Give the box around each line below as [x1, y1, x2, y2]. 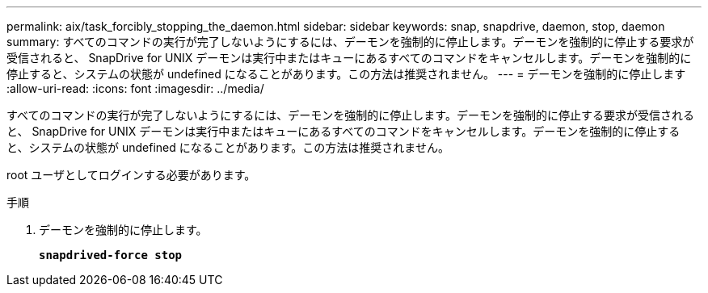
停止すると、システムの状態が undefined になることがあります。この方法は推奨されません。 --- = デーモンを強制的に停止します [6, 67, 686, 81]
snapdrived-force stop [39, 249, 183, 262]
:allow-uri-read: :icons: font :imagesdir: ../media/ [6, 82, 264, 95]
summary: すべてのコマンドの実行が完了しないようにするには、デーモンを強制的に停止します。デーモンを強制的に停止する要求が [6, 35, 694, 48]
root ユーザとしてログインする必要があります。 [6, 168, 256, 182]
